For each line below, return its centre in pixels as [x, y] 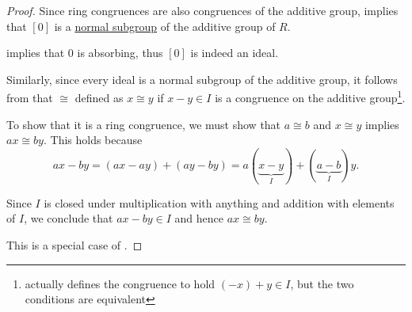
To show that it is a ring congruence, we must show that [144, 124]
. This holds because [93, 140]
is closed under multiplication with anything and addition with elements [219, 202]
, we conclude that [69, 218]
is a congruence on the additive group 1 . [310, 97]
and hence [199, 218]
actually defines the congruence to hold [120, 283]
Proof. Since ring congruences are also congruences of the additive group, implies [202, 10]
